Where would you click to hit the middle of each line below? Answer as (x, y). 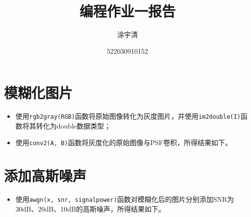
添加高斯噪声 (45, 176)
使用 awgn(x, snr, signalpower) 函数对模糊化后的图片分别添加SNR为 (125, 199)
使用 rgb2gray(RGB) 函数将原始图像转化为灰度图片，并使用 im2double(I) (128, 116)
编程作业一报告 (127, 11)
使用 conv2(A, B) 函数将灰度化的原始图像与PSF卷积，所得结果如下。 (124, 142)
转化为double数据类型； (74, 125)
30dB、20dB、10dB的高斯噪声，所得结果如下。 (90, 208)
